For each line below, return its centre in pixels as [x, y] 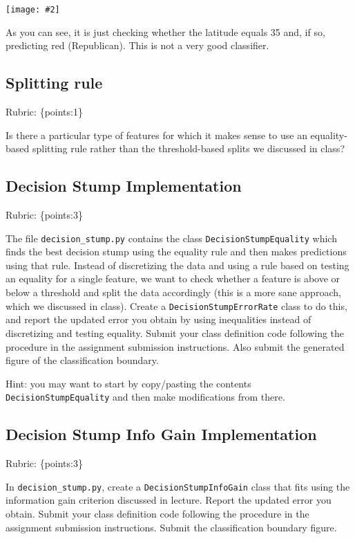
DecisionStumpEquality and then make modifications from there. [145, 397]
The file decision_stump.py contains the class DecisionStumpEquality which [171, 238]
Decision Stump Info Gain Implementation [161, 434]
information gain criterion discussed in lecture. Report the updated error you [169, 500]
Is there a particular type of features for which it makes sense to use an [156, 135]
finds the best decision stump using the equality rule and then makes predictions [176, 252]
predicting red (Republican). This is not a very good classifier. [137, 45]
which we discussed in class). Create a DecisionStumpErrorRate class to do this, [176, 305]
